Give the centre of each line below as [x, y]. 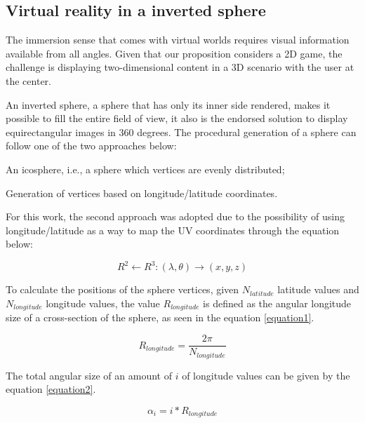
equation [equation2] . [51, 389]
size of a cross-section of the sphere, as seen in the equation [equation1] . [160, 317]
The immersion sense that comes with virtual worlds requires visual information [178, 40]
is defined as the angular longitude [277, 303]
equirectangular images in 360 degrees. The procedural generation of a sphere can [181, 132]
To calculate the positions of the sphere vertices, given [122, 289]
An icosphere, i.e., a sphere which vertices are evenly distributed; [145, 169]
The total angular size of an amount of [89, 375]
